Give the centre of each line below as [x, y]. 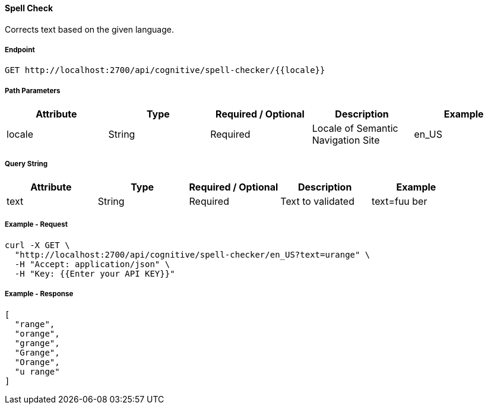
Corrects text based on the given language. [89, 29]
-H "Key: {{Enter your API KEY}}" [95, 273]
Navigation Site [346, 140]
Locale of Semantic [355, 129]
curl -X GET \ [37, 245]
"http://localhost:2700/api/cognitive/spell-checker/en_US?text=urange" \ [192, 254]
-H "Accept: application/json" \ [92, 264]
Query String [26, 164]
